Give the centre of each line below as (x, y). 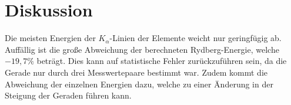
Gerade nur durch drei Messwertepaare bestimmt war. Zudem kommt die (136, 72)
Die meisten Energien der (50, 38)
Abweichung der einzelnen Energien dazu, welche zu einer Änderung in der (139, 84)
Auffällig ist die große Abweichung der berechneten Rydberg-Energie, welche (142, 49)
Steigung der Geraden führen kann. (68, 95)
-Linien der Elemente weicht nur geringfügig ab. (195, 38)
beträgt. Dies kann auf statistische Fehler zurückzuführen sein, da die (162, 61)
